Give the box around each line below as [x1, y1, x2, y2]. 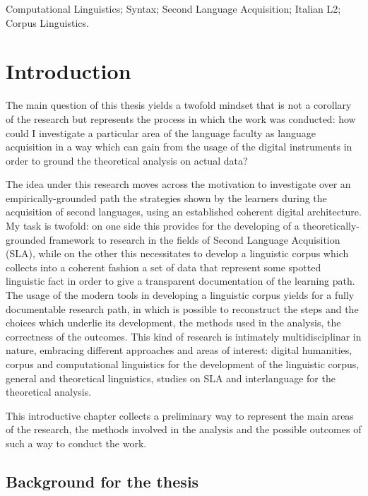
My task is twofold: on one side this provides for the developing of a [6, 218, 299, 233]
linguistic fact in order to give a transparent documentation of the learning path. [6, 273, 355, 288]
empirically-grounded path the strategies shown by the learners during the [6, 190, 327, 205]
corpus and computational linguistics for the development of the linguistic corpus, [6, 357, 360, 371]
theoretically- [302, 218, 360, 233]
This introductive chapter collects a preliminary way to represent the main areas [6, 408, 354, 423]
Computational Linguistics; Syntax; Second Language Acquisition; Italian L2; [6, 1, 341, 16]
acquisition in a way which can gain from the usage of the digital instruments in [6, 139, 352, 154]
